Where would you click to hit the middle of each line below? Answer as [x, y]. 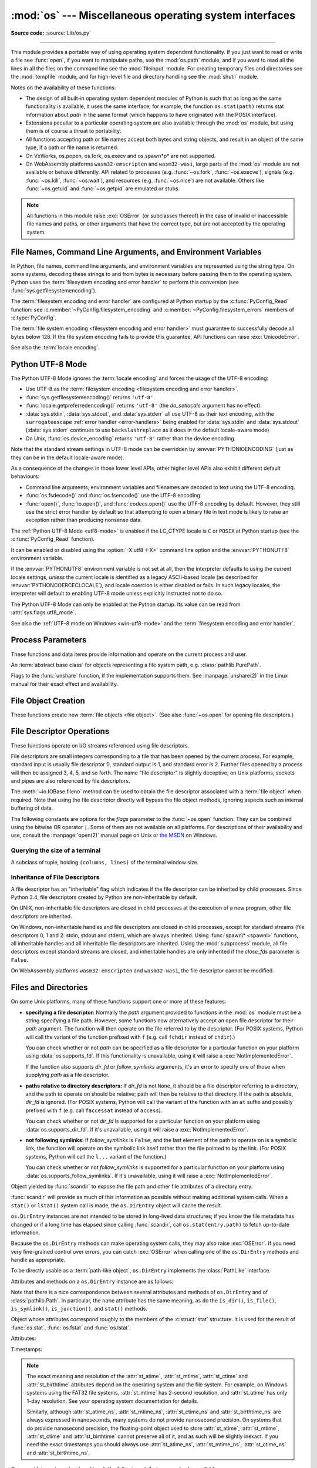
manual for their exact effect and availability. [65, 684]
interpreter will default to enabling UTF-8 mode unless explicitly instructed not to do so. [117, 594]
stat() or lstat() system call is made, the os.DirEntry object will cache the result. [117, 1205]
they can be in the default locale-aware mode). [68, 457]
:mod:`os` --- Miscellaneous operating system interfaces [153, 15]
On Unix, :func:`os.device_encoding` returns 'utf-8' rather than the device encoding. [131, 438]
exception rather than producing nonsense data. [84, 520]
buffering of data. [32, 808]
